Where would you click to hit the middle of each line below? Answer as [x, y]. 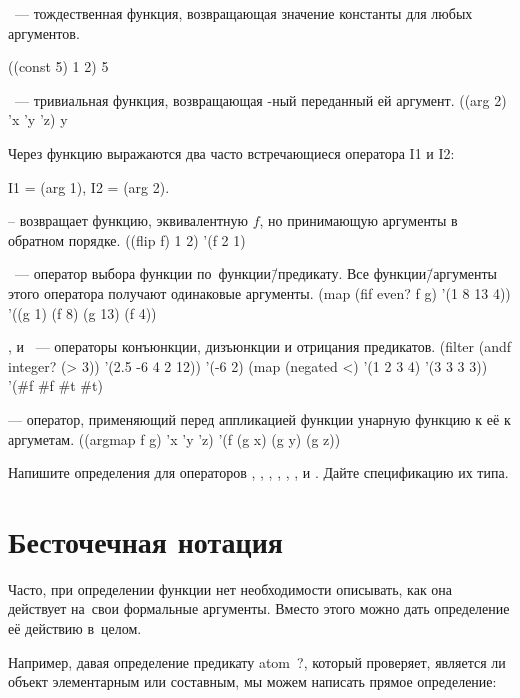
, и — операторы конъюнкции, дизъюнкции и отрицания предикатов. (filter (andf [260, 346]
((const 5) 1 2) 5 [58, 66]
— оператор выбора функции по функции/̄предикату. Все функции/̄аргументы [255, 273]
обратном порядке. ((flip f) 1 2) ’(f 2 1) [127, 239]
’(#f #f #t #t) [55, 385]
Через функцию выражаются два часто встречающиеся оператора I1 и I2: [231, 152]
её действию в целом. [75, 628]
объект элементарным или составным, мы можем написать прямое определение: [252, 681]
